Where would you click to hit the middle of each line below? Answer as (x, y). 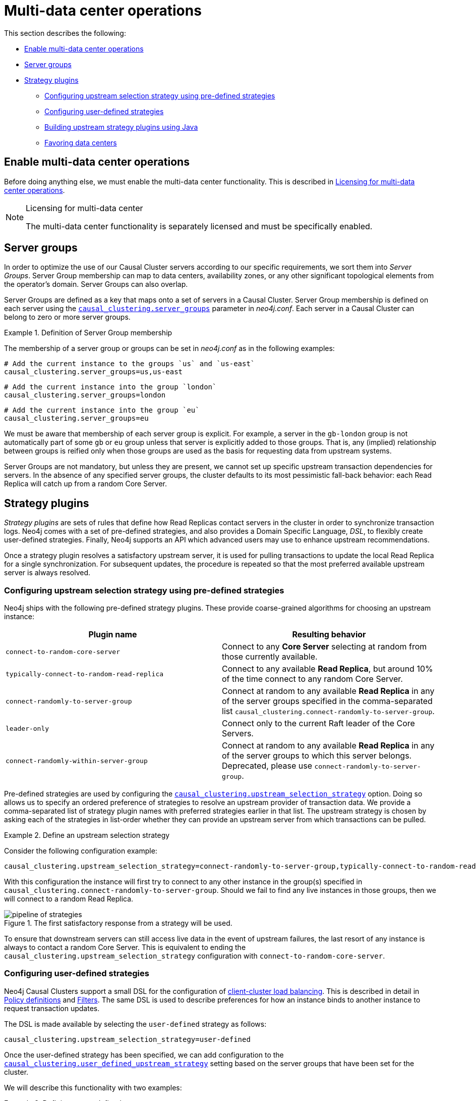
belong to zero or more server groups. (67, 317)
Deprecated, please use (267, 766)
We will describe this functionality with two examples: (93, 1087)
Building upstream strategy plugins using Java (121, 127)
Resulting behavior (329, 635)
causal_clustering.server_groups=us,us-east (94, 372)
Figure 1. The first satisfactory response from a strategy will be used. (118, 923)
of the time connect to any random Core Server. (312, 679)
